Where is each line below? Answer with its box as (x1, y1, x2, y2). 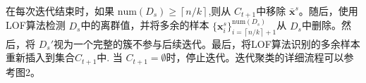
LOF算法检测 (6, 18, 66, 32)
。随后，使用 (298, 4, 358, 18)
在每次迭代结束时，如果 (6, 4, 114, 18)
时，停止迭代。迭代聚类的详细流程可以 (166, 50, 344, 65)
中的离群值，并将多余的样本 (80, 18, 209, 32)
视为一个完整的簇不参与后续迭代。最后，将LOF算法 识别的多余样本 (54, 36, 360, 51)
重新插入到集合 (6, 50, 75, 65)
